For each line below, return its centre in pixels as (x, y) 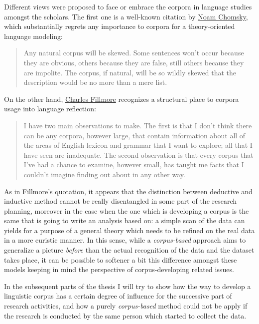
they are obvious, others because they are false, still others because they (134, 62)
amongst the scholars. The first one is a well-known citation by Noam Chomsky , (126, 16)
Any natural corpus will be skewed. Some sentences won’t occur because (134, 53)
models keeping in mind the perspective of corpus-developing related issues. (119, 269)
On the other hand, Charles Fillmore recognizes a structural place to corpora (122, 99)
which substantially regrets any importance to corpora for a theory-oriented (120, 26)
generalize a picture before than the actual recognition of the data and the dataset (129, 250)
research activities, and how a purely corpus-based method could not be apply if (126, 306)
